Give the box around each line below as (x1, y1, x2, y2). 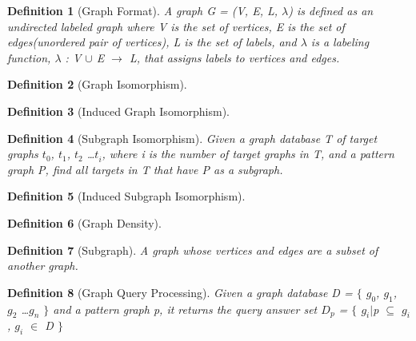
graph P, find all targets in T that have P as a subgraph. (7, 161, 283, 177)
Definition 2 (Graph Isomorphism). (7, 76, 187, 93)
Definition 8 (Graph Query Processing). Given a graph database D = (7, 284, 353, 300)
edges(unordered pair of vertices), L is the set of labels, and (7, 34, 297, 50)
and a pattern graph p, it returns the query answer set (53, 300, 318, 317)
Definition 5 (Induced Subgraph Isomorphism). (7, 188, 246, 204)
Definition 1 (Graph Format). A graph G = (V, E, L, (7, 2, 278, 18)
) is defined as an (288, 2, 374, 18)
